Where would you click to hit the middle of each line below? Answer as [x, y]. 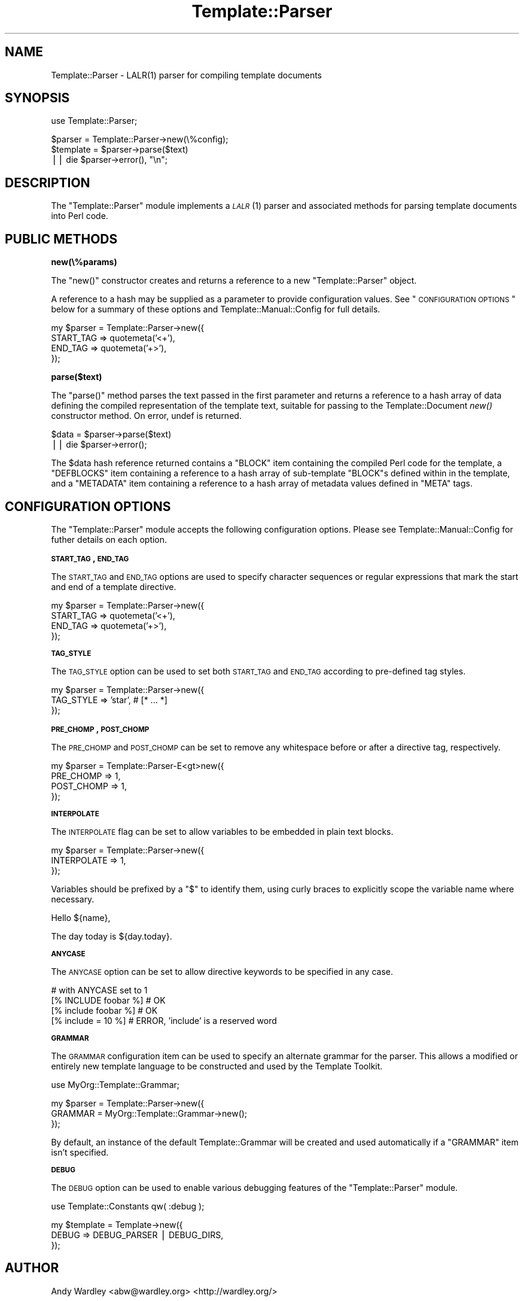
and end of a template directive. [114, 586]
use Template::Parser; [94, 121]
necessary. [73, 899]
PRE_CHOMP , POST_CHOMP [100, 728]
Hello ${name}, [81, 917]
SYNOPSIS [37, 98]
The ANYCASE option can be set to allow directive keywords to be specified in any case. [222, 971]
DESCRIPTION [48, 183]
